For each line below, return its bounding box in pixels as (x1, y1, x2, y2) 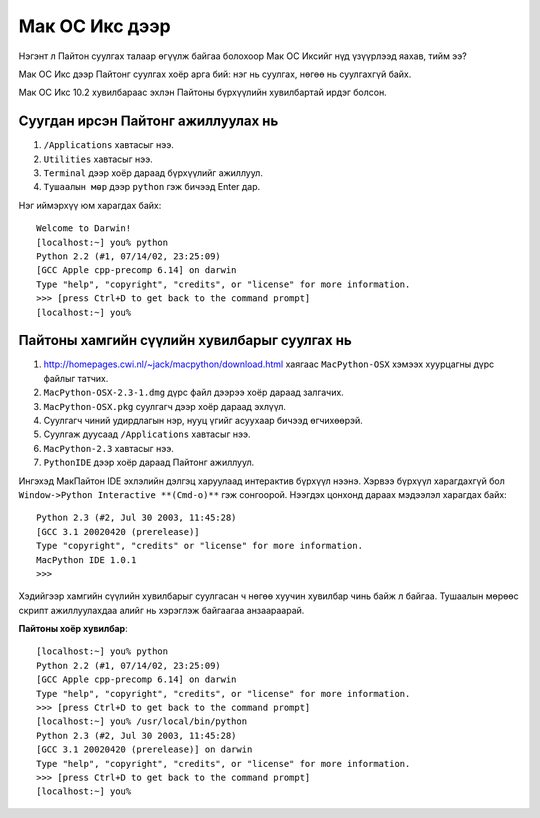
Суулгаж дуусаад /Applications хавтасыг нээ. (43, 428, 251, 440)
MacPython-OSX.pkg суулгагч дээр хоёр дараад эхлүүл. (43, 400, 287, 412)
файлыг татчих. (43, 372, 109, 384)
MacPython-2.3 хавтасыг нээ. (43, 442, 174, 454)
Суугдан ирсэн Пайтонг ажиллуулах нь (18, 113, 279, 130)
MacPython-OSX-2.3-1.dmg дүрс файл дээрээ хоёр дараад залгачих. (43, 386, 344, 399)
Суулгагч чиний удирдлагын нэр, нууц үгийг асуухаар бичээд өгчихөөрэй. (43, 415, 364, 426)
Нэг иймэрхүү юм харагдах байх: (18, 199, 162, 211)
